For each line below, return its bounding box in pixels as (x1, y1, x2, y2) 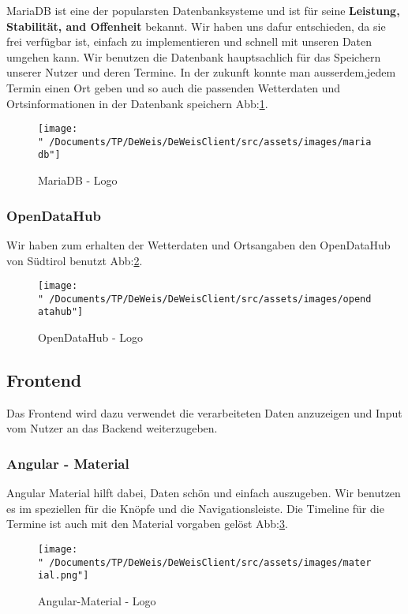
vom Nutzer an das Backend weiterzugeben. (6, 420, 218, 436)
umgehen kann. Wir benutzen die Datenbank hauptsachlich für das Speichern (6, 48, 381, 65)
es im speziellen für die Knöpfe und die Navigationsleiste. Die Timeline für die (6, 500, 384, 516)
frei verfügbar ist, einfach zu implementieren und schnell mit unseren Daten (6, 33, 372, 50)
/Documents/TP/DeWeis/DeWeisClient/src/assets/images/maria (49, 136, 372, 148)
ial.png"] (38, 570, 89, 582)
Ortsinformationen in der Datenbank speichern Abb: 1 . (6, 95, 268, 111)
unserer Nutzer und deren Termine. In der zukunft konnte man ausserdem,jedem (6, 64, 396, 80)
